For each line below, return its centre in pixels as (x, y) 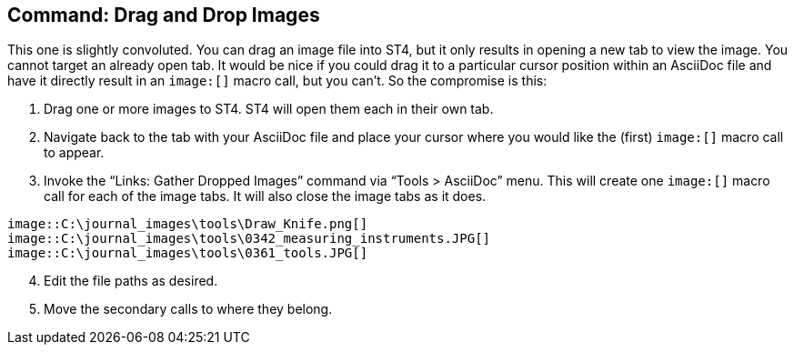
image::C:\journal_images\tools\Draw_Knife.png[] (188, 224)
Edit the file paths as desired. (131, 281)
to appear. (74, 153)
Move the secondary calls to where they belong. (188, 309)
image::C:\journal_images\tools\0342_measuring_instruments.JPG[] (249, 239)
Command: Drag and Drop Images (164, 15)
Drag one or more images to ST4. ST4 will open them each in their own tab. (269, 109)
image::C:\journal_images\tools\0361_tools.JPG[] (188, 253)
